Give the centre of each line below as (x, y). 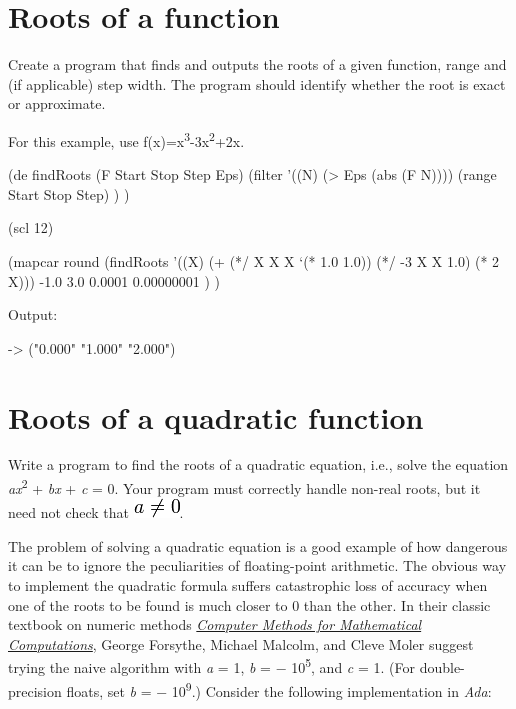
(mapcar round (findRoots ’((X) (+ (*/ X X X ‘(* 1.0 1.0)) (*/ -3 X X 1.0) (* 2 (254, 260)
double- (442, 667)
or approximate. (57, 103)
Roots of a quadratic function (216, 416)
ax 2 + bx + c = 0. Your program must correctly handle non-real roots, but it (244, 486)
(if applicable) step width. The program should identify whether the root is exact (257, 83)
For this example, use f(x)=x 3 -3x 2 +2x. (126, 139)
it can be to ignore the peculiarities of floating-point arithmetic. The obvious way (257, 565)
